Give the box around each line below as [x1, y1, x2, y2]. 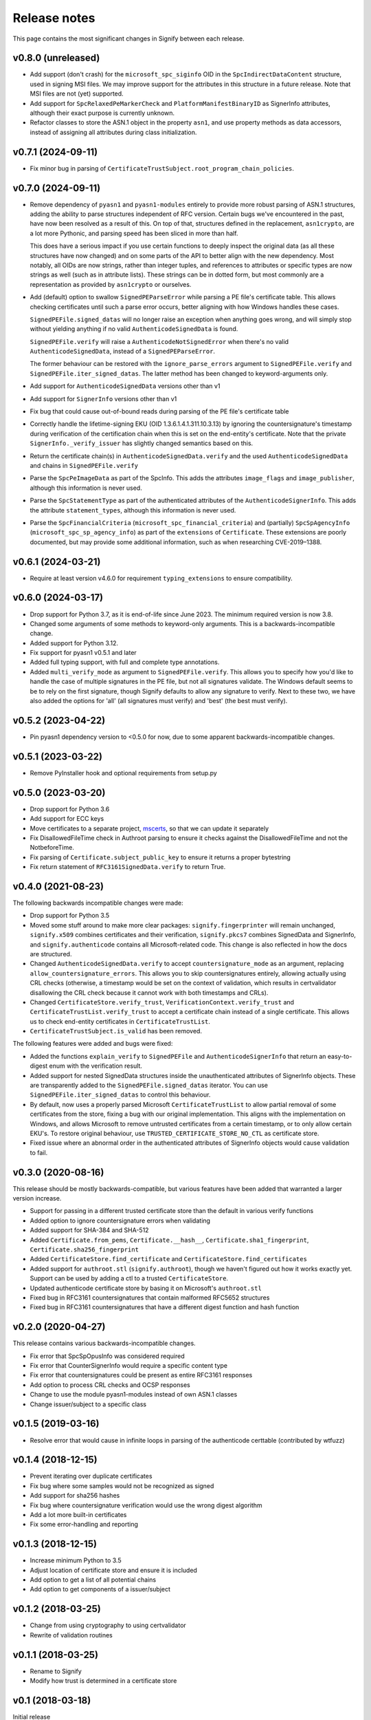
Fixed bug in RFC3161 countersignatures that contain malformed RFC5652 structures [30, 1293, 270, 1302]
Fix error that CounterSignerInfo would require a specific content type [30, 1362, 228, 1370]
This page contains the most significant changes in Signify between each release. [12, 34, 245, 43]
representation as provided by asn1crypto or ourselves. [30, 280, 192, 288]
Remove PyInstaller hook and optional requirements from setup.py [30, 768, 218, 777]
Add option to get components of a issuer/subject [30, 1585, 171, 1593]
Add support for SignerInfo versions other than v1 [30, 394, 177, 402]
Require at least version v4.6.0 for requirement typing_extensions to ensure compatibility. [30, 574, 293, 582]
